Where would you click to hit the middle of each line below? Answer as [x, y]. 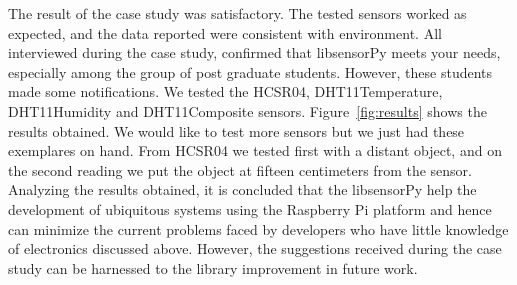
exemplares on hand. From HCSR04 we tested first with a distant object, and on [255, 150]
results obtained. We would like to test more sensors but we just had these [236, 130]
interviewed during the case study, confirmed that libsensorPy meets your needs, [254, 52]
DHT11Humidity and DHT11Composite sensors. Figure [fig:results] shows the [247, 110]
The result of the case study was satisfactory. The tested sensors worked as [237, 13]
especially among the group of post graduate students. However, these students [250, 71]
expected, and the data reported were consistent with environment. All [225, 32]
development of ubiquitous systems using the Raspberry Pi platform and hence [250, 208]
